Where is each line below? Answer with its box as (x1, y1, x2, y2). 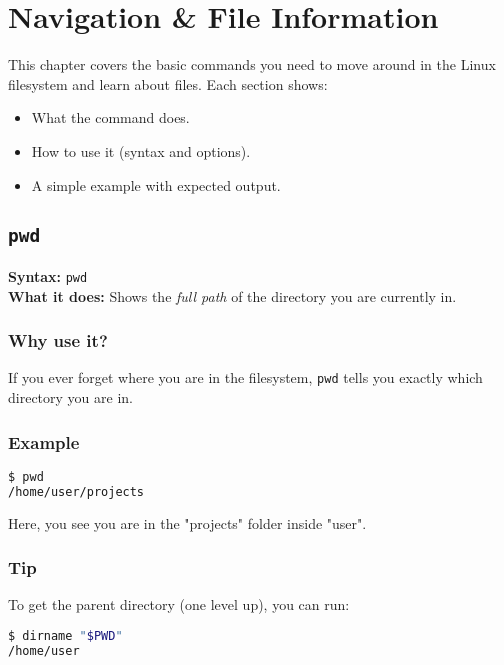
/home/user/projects (8, 484, 145, 499)
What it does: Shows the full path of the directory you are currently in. (8, 285, 457, 306)
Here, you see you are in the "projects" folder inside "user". (8, 512, 367, 533)
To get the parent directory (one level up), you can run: (8, 594, 350, 615)
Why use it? (8, 328, 108, 353)
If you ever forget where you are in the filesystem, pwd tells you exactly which (8, 367, 483, 388)
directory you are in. (8, 387, 133, 407)
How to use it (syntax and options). (31, 140, 251, 161)
